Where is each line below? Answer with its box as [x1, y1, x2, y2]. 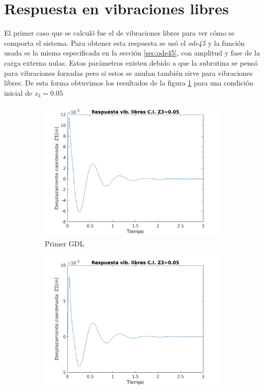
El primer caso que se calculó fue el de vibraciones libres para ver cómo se [4, 27, 235, 38]
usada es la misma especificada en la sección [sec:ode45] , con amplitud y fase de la [4, 47, 260, 58]
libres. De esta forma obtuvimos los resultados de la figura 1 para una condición [4, 77, 253, 88]
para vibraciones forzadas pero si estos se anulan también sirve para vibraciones [4, 67, 253, 78]
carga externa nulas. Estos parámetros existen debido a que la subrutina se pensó [4, 57, 258, 68]
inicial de [4, 87, 33, 98]
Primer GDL [45, 238, 84, 248]
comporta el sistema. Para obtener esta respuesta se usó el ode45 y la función [4, 37, 245, 48]
